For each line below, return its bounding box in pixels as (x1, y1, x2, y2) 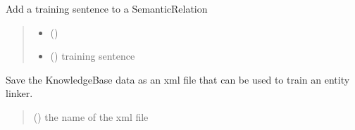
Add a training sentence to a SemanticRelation (6, 1, 208, 15)
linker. (6, 86, 33, 100)
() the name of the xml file (33, 109, 149, 124)
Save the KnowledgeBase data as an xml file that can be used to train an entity (6, 72, 350, 86)
